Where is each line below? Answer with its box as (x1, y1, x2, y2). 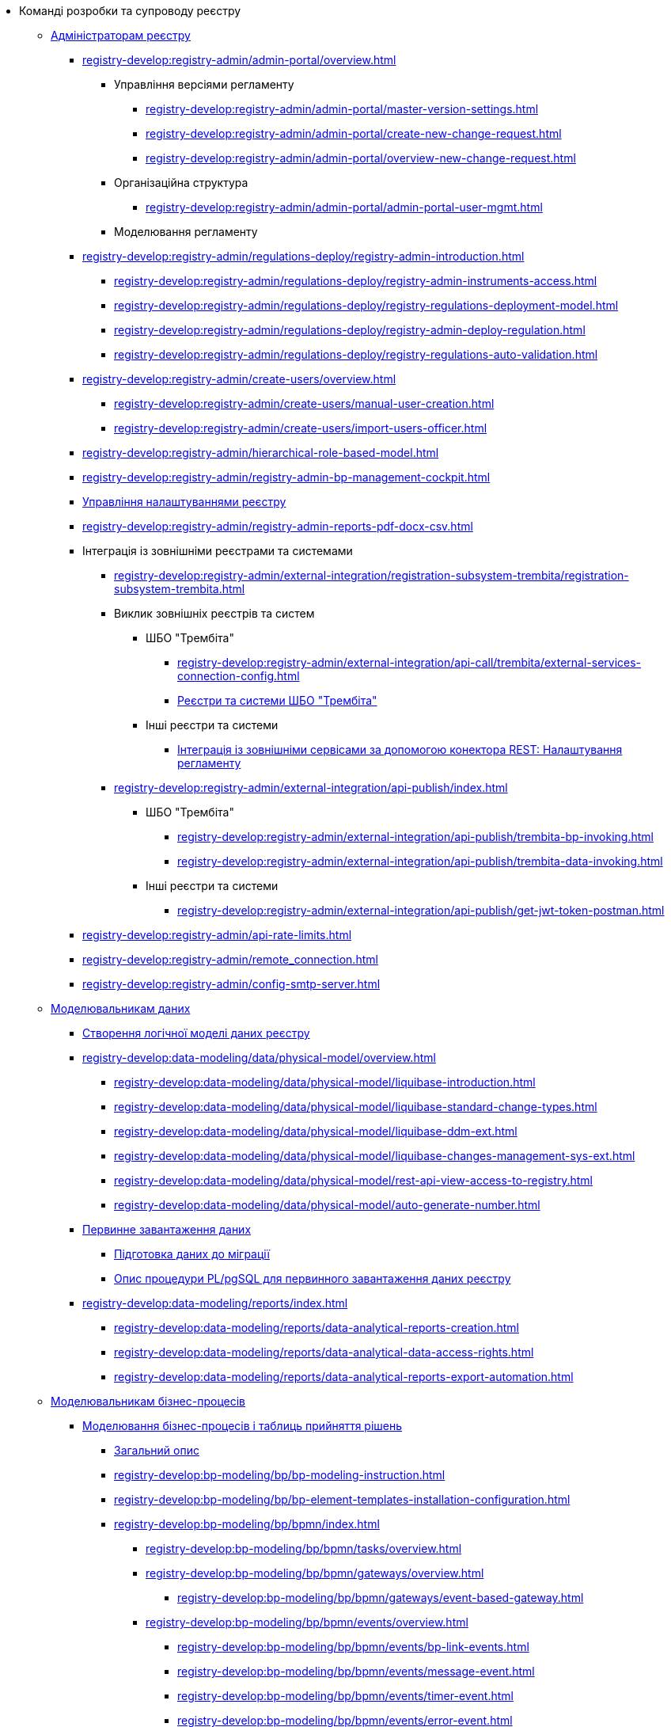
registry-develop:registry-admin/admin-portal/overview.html (82, 53, 396, 67)
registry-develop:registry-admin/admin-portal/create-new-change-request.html (146, 127, 562, 140)
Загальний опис (114, 1444, 199, 1457)
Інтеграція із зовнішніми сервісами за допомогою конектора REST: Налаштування (177, 743, 623, 756)
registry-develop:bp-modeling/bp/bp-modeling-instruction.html (114, 1468, 445, 1482)
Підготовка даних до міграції (114, 1247, 270, 1261)
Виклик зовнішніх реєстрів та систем (114, 607, 315, 620)
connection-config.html (177, 669, 300, 683)
